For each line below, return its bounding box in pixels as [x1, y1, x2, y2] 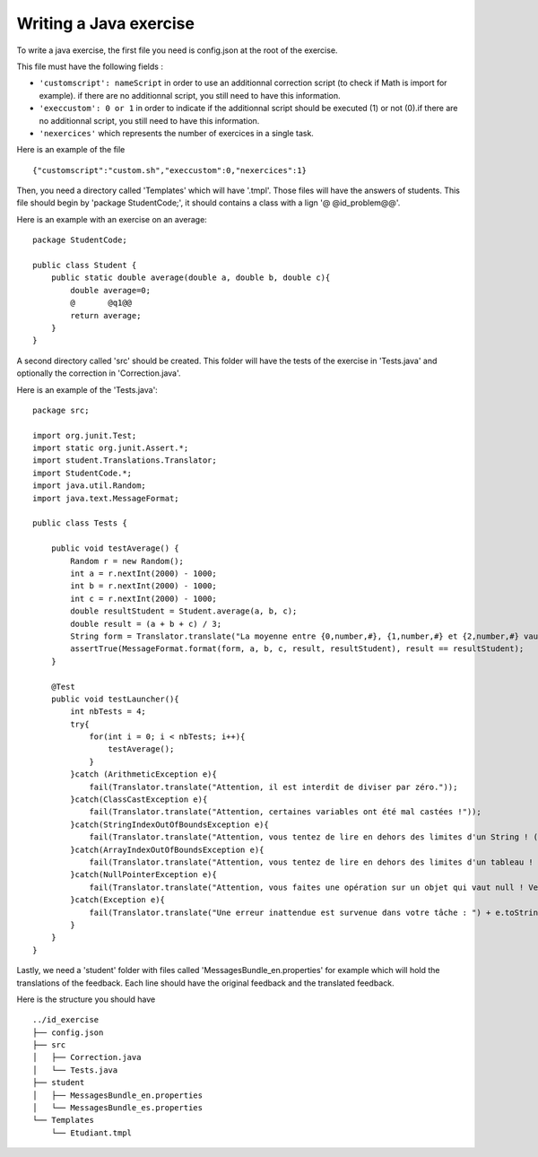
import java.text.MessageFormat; [32, 493, 179, 503]
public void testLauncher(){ [50, 693, 179, 704]
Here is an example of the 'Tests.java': [16, 384, 159, 395]
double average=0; [70, 285, 152, 295]
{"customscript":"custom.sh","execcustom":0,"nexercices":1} [32, 165, 307, 175]
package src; [32, 405, 90, 415]
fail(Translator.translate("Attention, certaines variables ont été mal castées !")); [89, 807, 482, 817]
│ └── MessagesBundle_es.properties [32, 1103, 204, 1113]
